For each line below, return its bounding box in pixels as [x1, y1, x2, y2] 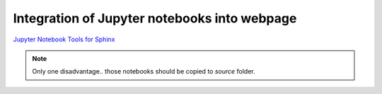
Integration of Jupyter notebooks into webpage [13, 11, 297, 26]
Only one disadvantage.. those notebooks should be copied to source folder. [32, 67, 256, 76]
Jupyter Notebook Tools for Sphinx [13, 35, 115, 43]
